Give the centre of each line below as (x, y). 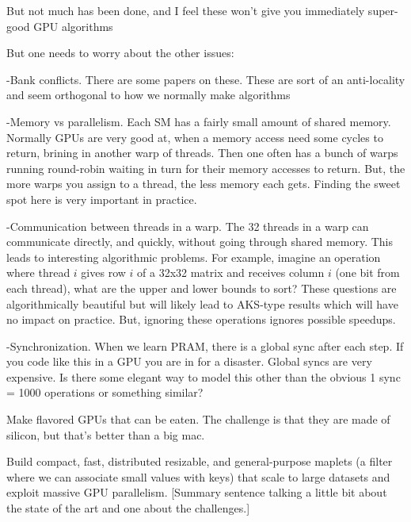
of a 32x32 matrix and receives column (231, 273)
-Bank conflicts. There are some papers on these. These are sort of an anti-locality (206, 79)
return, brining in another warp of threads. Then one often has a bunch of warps (202, 153)
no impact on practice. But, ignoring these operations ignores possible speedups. (201, 319)
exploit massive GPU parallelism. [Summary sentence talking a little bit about (197, 492)
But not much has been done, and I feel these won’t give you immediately (186, 10)
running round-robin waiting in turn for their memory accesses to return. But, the (206, 168)
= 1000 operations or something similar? (105, 392)
